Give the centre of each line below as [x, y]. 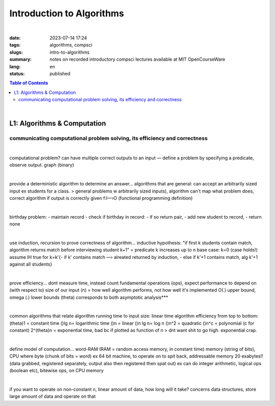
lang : [15, 66]
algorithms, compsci [71, 45]
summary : [21, 59]
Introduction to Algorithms [67, 13]
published [60, 74]
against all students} [31, 264]
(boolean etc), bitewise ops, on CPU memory [57, 371]
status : [17, 74]
